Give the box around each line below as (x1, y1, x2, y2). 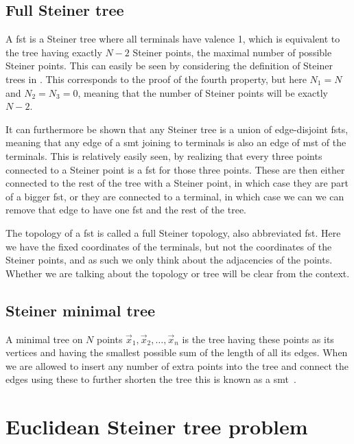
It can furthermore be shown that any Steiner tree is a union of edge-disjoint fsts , (5, 121, 349, 136)
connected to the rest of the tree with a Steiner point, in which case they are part (5, 176, 349, 190)
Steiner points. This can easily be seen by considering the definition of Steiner (5, 58, 333, 73)
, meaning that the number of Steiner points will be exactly (78, 85, 328, 100)
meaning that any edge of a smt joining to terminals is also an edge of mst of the (5, 135, 346, 150)
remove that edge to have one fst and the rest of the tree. (5, 202, 246, 217)
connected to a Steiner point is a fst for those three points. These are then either (5, 162, 345, 176)
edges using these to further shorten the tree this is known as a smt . (5, 372, 296, 386)
